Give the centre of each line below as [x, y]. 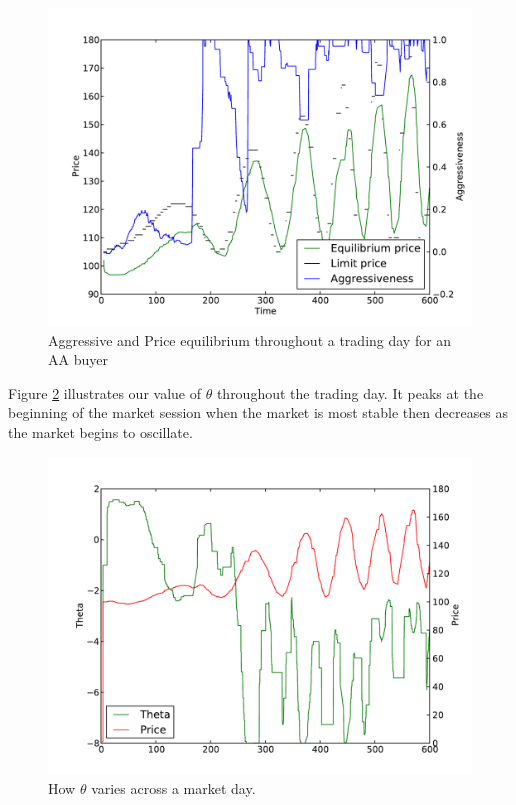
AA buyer [78, 359]
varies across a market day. [173, 788]
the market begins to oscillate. [100, 431]
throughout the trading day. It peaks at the [350, 392]
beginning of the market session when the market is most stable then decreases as [258, 412]
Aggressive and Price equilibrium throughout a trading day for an [250, 339]
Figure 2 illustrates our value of [104, 392]
